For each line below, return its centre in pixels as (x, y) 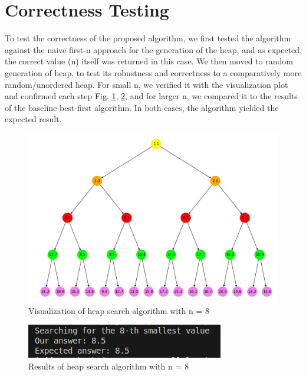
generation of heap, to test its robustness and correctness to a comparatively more (153, 72)
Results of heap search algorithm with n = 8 (108, 366)
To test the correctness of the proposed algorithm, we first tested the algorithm (148, 38)
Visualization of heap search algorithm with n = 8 (119, 310)
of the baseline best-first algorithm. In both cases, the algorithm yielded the (142, 107)
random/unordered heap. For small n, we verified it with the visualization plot (147, 84)
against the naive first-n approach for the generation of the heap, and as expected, (154, 49)
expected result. (33, 119)
